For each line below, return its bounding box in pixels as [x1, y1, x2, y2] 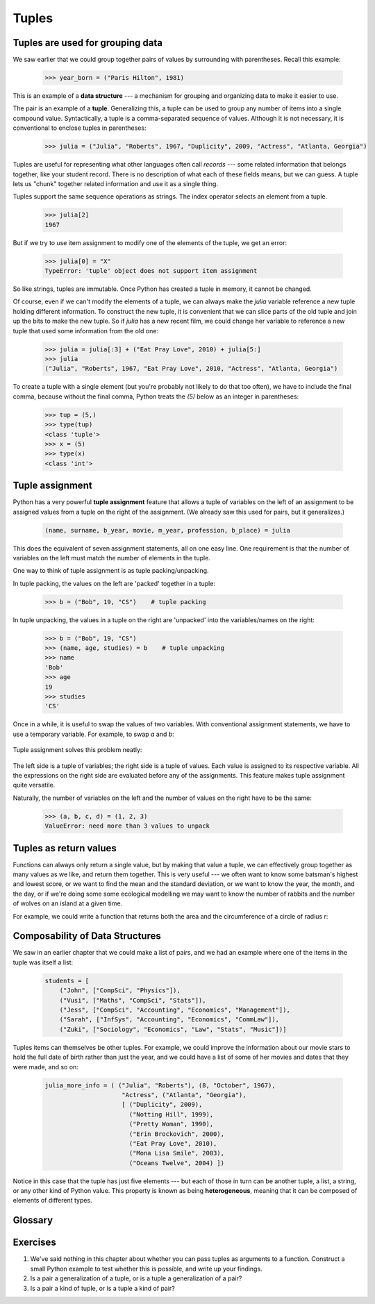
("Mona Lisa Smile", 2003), [128, 1149, 225, 1157]
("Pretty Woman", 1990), [128, 1120, 214, 1128]
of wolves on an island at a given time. [12, 899, 123, 908]
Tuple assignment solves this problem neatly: [12, 746, 142, 754]
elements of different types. [12, 1196, 93, 1205]
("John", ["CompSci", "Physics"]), [59, 987, 181, 994]
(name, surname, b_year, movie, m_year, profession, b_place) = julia [44, 526, 291, 534]
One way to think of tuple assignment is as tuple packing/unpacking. [12, 567, 209, 575]
